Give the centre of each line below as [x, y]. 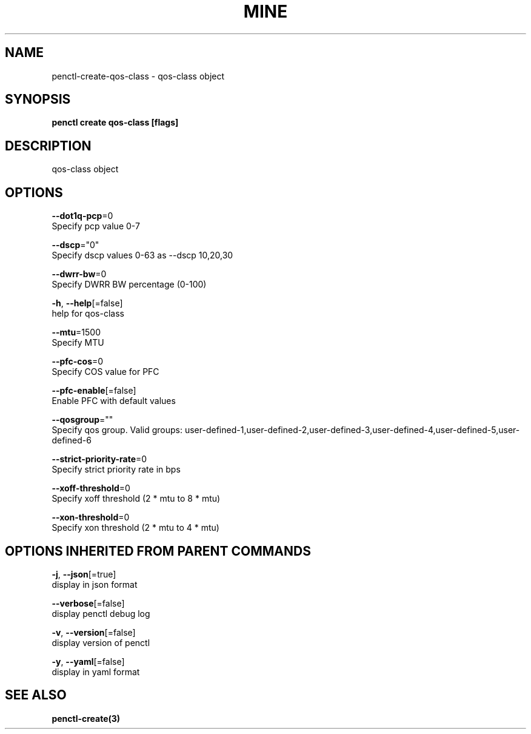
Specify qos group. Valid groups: [117, 430]
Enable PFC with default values [114, 401]
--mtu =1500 [76, 332]
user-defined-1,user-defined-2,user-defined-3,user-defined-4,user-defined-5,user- [352, 430]
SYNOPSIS [38, 99]
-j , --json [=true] [84, 574]
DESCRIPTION [48, 146]
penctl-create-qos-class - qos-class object [138, 76]
